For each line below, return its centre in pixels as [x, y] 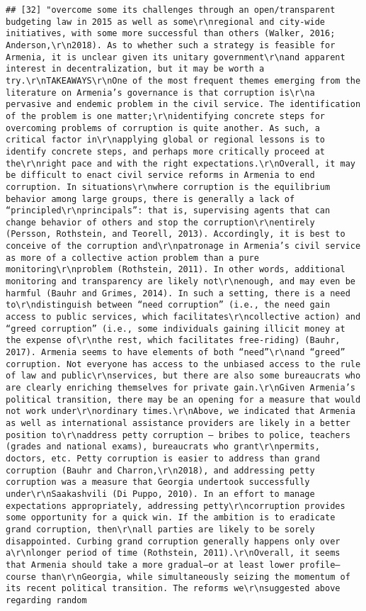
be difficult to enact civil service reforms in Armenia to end [160, 175]
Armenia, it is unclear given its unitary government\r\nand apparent [176, 57]
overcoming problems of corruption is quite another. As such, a [163, 128]
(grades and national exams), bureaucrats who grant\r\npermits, [163, 447]
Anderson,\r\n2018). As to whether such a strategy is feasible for [171, 45]
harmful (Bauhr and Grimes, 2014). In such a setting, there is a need [178, 293]
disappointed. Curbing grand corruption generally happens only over [173, 541]
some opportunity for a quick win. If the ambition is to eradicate [171, 518]
